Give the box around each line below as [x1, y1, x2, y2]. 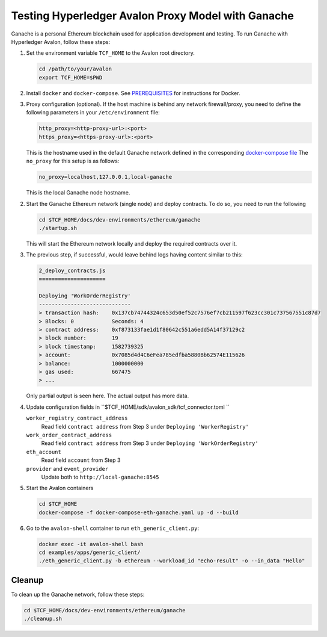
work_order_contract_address [26, 431, 112, 438]
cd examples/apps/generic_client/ [38, 549, 141, 556]
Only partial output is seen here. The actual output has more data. [26, 392, 189, 400]
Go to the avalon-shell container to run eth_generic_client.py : [26, 524, 200, 532]
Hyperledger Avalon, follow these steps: [11, 38, 111, 45]
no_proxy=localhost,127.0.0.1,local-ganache [38, 173, 173, 181]
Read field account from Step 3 [41, 456, 121, 464]
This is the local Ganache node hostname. [26, 189, 130, 196]
